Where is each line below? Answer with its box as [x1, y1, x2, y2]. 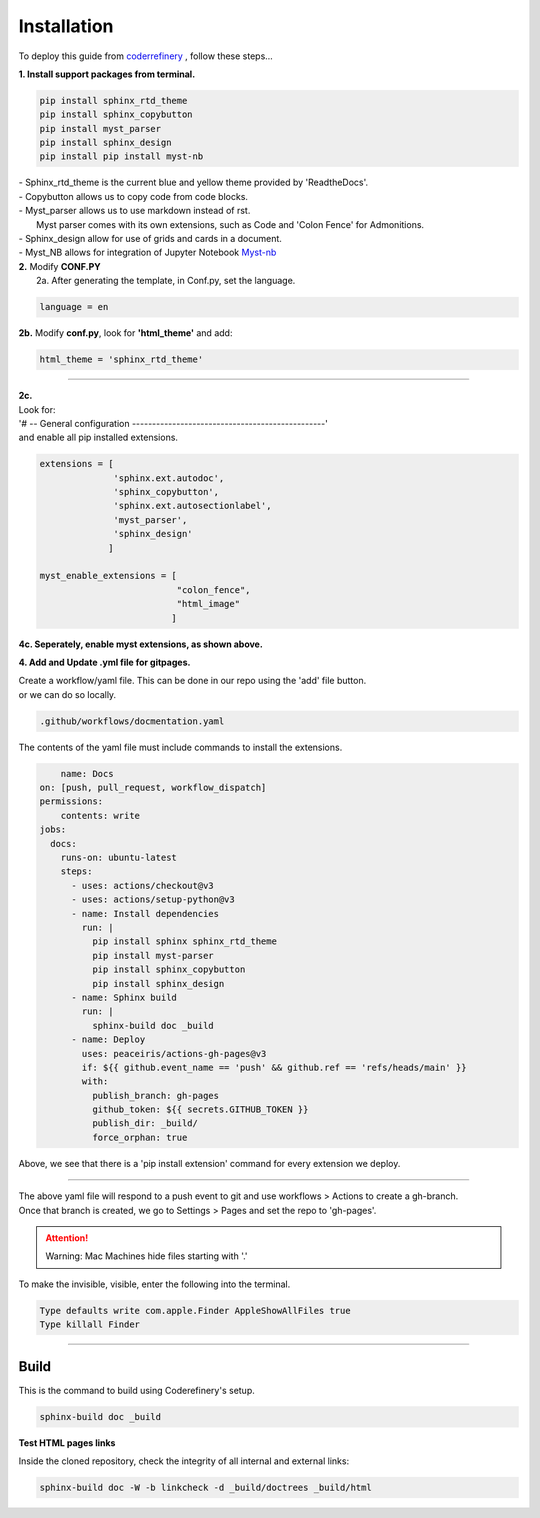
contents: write [60, 810, 140, 821]
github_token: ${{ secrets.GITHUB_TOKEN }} [91, 1104, 309, 1115]
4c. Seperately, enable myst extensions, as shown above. [18, 638, 264, 650]
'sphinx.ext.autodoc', [113, 472, 225, 484]
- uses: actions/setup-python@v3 [71, 894, 235, 905]
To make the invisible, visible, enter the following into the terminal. [18, 1278, 291, 1290]
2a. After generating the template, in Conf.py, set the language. [36, 275, 296, 287]
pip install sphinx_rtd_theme [39, 95, 188, 106]
